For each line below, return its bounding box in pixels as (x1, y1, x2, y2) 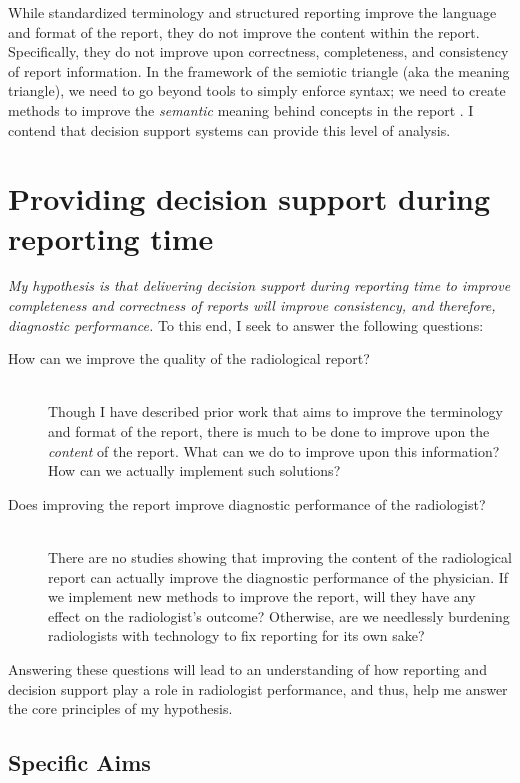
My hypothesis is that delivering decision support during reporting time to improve (8, 275, 511, 296)
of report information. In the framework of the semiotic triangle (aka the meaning (8, 60, 510, 81)
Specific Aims (8, 747, 151, 778)
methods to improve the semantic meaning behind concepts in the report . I (8, 99, 474, 120)
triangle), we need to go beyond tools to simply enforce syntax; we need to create (8, 80, 506, 101)
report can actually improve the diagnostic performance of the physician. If (48, 566, 509, 587)
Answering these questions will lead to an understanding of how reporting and (8, 658, 487, 679)
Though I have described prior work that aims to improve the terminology (48, 401, 503, 422)
